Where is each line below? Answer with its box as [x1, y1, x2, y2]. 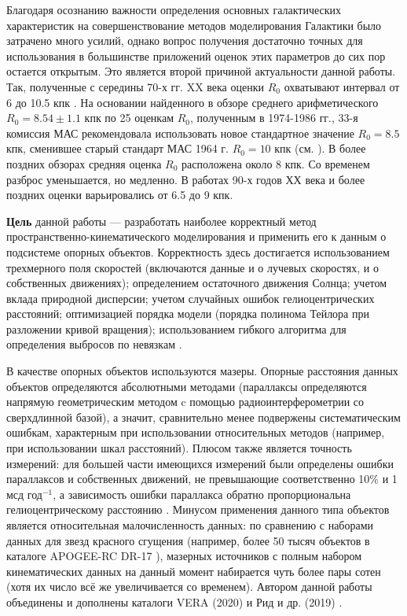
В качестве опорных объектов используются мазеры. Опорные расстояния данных [6, 363, 398, 379]
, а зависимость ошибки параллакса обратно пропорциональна [53, 485, 351, 502]
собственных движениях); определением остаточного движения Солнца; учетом [6, 275, 387, 291]
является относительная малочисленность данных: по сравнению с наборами [6, 517, 374, 533]
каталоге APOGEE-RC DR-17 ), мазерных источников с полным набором [6, 548, 362, 564]
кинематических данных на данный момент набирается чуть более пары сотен [6, 563, 381, 579]
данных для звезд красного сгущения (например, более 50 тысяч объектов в [6, 532, 370, 548]
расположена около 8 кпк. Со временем [181, 155, 370, 172]
